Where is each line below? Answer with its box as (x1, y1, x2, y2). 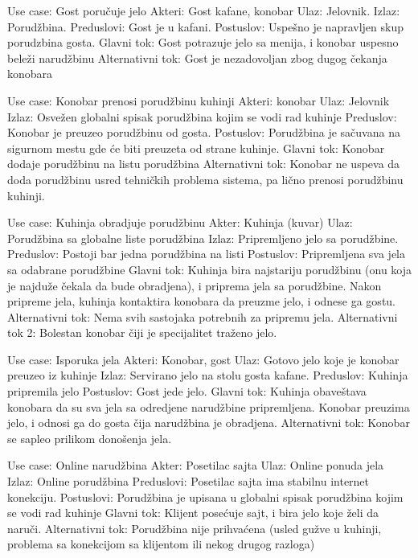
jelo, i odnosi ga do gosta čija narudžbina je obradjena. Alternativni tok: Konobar (7, 414, 410, 431)
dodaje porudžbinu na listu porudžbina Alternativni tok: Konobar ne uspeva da (7, 155, 400, 172)
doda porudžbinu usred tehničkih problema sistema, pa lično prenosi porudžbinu (7, 170, 404, 187)
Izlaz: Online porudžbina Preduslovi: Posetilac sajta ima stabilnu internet (7, 473, 370, 490)
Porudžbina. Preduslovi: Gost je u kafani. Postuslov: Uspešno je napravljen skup (7, 18, 404, 35)
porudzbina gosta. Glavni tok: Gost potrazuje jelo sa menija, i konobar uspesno (7, 34, 399, 51)
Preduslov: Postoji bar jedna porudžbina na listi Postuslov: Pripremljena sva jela (7, 245, 406, 262)
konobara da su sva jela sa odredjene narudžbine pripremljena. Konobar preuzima (7, 398, 410, 415)
